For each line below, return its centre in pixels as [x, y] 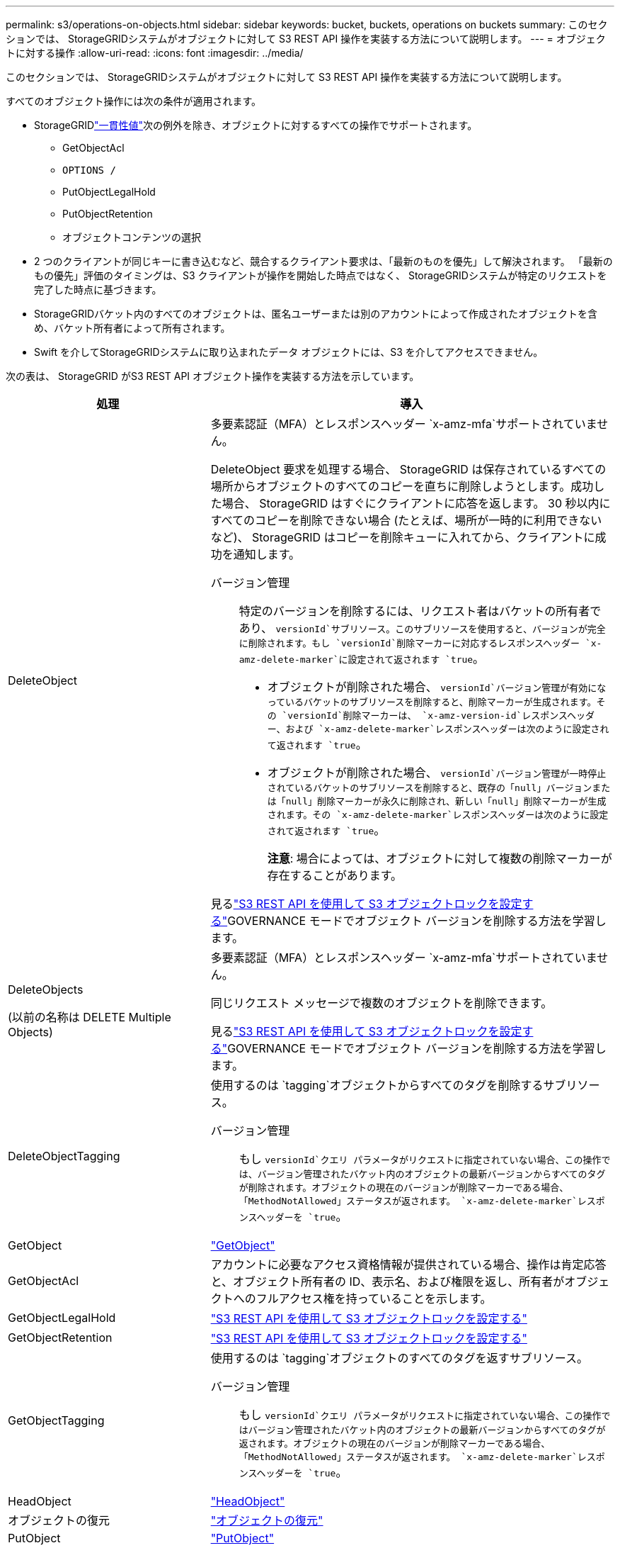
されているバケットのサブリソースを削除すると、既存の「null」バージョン [430, 788]
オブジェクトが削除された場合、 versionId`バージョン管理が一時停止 [437, 773]
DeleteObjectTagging [64, 1156]
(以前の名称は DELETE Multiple [90, 1017]
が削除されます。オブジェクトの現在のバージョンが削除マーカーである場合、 [404, 1188]
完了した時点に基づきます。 [98, 290]
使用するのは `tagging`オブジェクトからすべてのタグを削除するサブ [388, 1085]
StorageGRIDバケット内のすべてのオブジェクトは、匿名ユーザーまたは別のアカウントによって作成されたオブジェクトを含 [316, 314]
